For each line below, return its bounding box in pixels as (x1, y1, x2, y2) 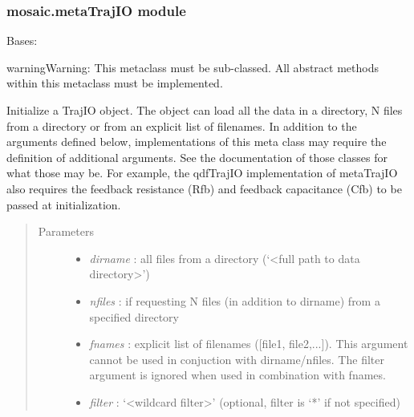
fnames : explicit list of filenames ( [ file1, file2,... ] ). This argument (89, 335, 408, 352)
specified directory (89, 308, 179, 325)
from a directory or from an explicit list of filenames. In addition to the (6, 117, 357, 134)
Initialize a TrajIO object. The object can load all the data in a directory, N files (6, 102, 403, 118)
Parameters (38, 223, 94, 240)
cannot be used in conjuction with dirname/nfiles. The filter (89, 350, 384, 367)
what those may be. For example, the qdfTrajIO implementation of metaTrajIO (6, 164, 398, 181)
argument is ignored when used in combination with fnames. (89, 366, 386, 383)
